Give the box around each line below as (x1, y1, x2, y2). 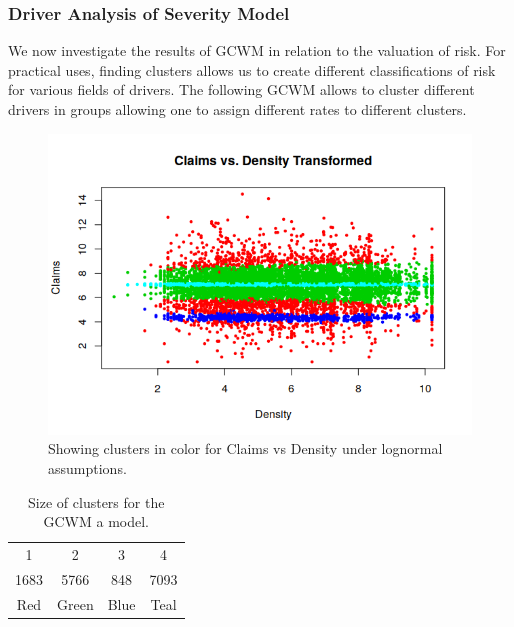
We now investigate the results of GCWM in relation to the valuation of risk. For (8, 40, 506, 61)
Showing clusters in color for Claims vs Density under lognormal (48, 438, 443, 459)
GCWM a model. (43, 511, 149, 532)
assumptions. (48, 457, 127, 478)
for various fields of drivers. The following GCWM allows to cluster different (8, 79, 475, 100)
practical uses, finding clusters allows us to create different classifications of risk (8, 59, 496, 80)
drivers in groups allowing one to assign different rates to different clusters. (8, 99, 467, 119)
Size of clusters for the (28, 491, 165, 512)
